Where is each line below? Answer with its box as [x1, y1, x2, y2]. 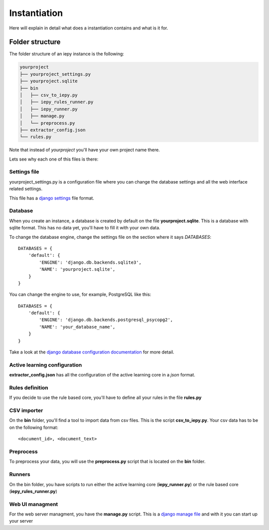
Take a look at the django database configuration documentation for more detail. [9, 349, 174, 355]
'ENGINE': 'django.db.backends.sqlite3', [39, 259, 142, 265]
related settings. [9, 186, 42, 192]
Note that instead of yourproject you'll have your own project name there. [9, 147, 160, 153]
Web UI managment [9, 501, 58, 508]
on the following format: [9, 424, 58, 430]
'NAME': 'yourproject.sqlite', [39, 267, 116, 272]
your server [9, 518, 33, 524]
